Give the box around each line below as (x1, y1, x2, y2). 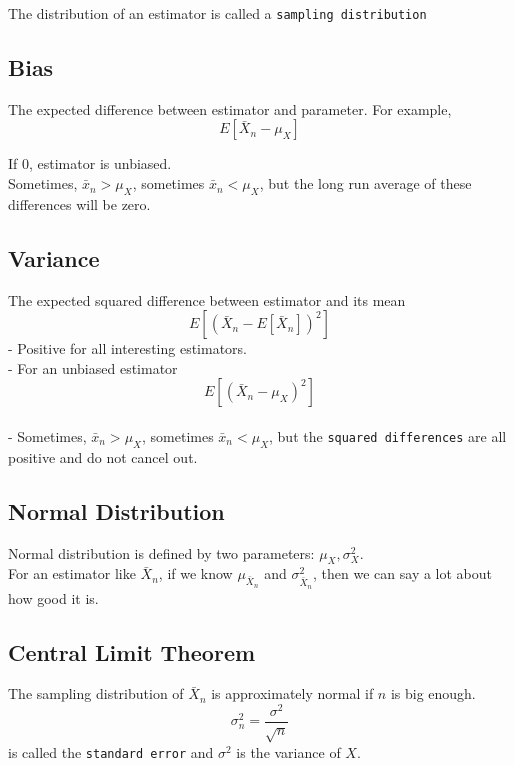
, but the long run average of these (259, 173, 472, 194)
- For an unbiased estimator (8, 357, 178, 378)
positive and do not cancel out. (8, 446, 198, 467)
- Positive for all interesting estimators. (8, 338, 247, 359)
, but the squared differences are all (269, 426, 507, 447)
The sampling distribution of (8, 683, 184, 704)
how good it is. (8, 587, 99, 608)
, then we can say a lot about (313, 563, 493, 584)
